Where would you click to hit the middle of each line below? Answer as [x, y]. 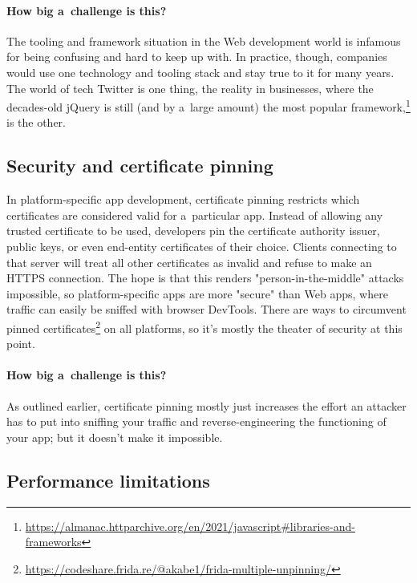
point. [21, 344]
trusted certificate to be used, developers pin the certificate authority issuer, [193, 231]
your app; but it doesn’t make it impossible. [115, 437]
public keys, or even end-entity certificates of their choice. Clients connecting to [202, 246]
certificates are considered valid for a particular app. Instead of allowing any [195, 215]
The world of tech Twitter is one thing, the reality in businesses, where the [190, 88]
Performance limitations [108, 480]
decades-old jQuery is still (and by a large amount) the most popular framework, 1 [208, 105]
